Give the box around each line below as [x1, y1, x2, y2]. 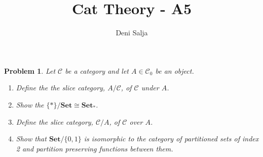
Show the [16, 99, 44, 110]
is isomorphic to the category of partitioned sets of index [84, 133, 259, 144]
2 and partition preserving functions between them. [16, 143, 173, 153]
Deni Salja [116, 27, 148, 38]
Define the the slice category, [16, 82, 105, 93]
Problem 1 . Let [4, 65, 56, 76]
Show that [16, 133, 47, 144]
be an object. [155, 65, 194, 76]
